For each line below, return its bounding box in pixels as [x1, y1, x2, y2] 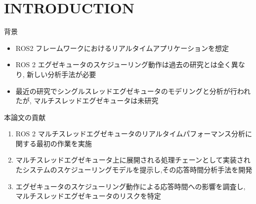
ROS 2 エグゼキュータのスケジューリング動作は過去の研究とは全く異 [15, 59, 238, 70]
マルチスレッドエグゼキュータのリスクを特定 [15, 191, 161, 201]
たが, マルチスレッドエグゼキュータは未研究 [15, 95, 159, 106]
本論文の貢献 [4, 112, 45, 122]
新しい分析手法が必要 [27, 69, 96, 79]
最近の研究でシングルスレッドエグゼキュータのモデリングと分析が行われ [15, 85, 251, 96]
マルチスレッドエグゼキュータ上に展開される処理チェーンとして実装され [15, 155, 251, 165]
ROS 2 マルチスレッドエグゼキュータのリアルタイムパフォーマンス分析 [15, 128, 246, 139]
